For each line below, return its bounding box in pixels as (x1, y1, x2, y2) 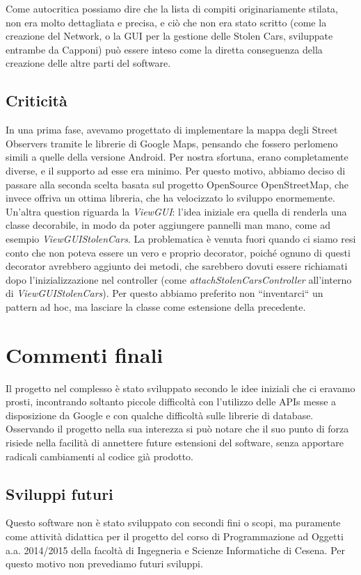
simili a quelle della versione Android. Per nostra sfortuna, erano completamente (6, 149, 348, 164)
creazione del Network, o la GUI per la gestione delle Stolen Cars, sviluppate (6, 29, 333, 43)
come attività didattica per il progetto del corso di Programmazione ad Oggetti (6, 528, 344, 543)
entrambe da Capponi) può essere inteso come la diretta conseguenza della (6, 42, 323, 56)
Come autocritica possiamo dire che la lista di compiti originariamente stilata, (6, 1, 339, 15)
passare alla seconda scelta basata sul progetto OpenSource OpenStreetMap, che (6, 177, 348, 191)
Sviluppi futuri (6, 483, 113, 504)
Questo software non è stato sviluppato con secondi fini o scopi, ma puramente (6, 515, 341, 530)
